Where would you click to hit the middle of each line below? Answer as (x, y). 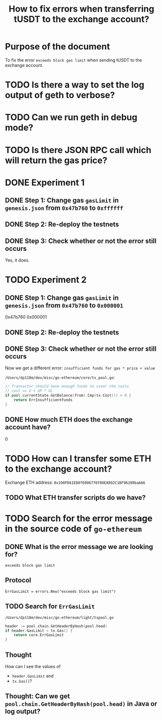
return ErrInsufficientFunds (43, 400)
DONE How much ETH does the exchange (69, 420)
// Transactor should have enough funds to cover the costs (67, 386)
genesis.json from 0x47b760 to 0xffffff (64, 208)
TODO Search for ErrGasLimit (50, 607)
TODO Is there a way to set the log (75, 85)
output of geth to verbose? (60, 95)
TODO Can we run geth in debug (71, 117)
